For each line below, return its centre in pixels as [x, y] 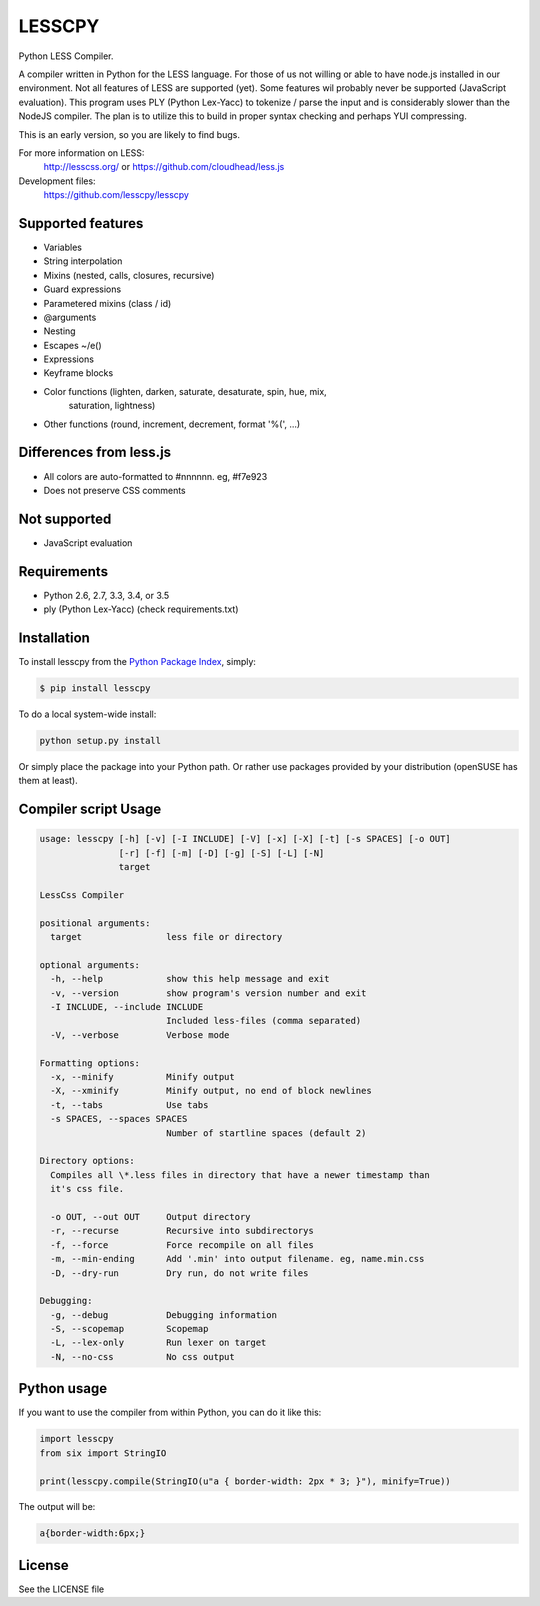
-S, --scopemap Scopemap [129, 1329]
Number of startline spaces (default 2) [266, 1133]
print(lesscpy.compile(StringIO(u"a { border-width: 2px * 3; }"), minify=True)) [245, 1481]
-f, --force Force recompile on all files [182, 1244]
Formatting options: [89, 1063]
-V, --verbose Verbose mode [140, 1034]
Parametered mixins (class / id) [107, 303]
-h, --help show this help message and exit [190, 979]
